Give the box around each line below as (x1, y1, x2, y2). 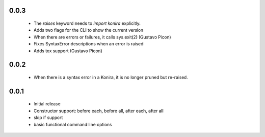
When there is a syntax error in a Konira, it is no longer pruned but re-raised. (33, 74, 188, 80)
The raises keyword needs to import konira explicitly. (33, 20, 141, 26)
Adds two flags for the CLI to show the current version (33, 27, 144, 33)
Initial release (33, 101, 61, 107)
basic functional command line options (33, 121, 112, 127)
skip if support (33, 115, 63, 120)
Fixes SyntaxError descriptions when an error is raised (33, 41, 144, 47)
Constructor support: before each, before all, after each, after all (33, 108, 164, 114)
